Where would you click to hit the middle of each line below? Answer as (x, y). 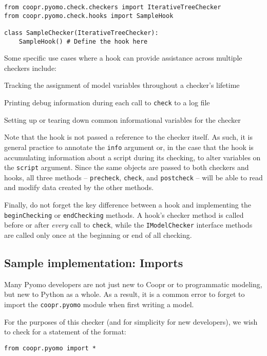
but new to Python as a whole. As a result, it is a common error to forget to (125, 294)
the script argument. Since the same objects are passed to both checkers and (127, 167)
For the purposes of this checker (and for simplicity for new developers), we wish (131, 321)
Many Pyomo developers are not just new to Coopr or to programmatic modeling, (133, 284)
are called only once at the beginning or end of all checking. (98, 235)
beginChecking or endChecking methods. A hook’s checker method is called (124, 214)
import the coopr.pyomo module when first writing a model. (99, 304)
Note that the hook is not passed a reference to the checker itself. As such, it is (128, 137)
